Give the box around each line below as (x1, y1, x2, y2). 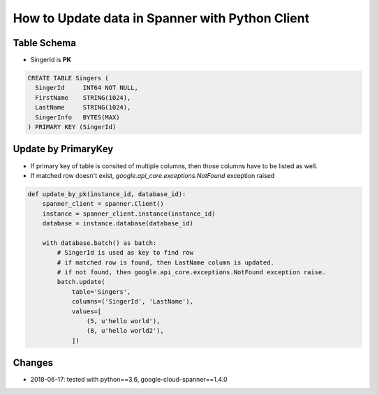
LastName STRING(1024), (35, 103, 131, 112)
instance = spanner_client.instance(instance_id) (42, 209, 216, 218)
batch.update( (57, 278, 105, 286)
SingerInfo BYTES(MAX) (35, 113, 120, 121)
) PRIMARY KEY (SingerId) (27, 123, 117, 131)
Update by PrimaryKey (13, 143, 114, 155)
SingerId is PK (30, 56, 72, 64)
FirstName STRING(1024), (35, 94, 131, 101)
